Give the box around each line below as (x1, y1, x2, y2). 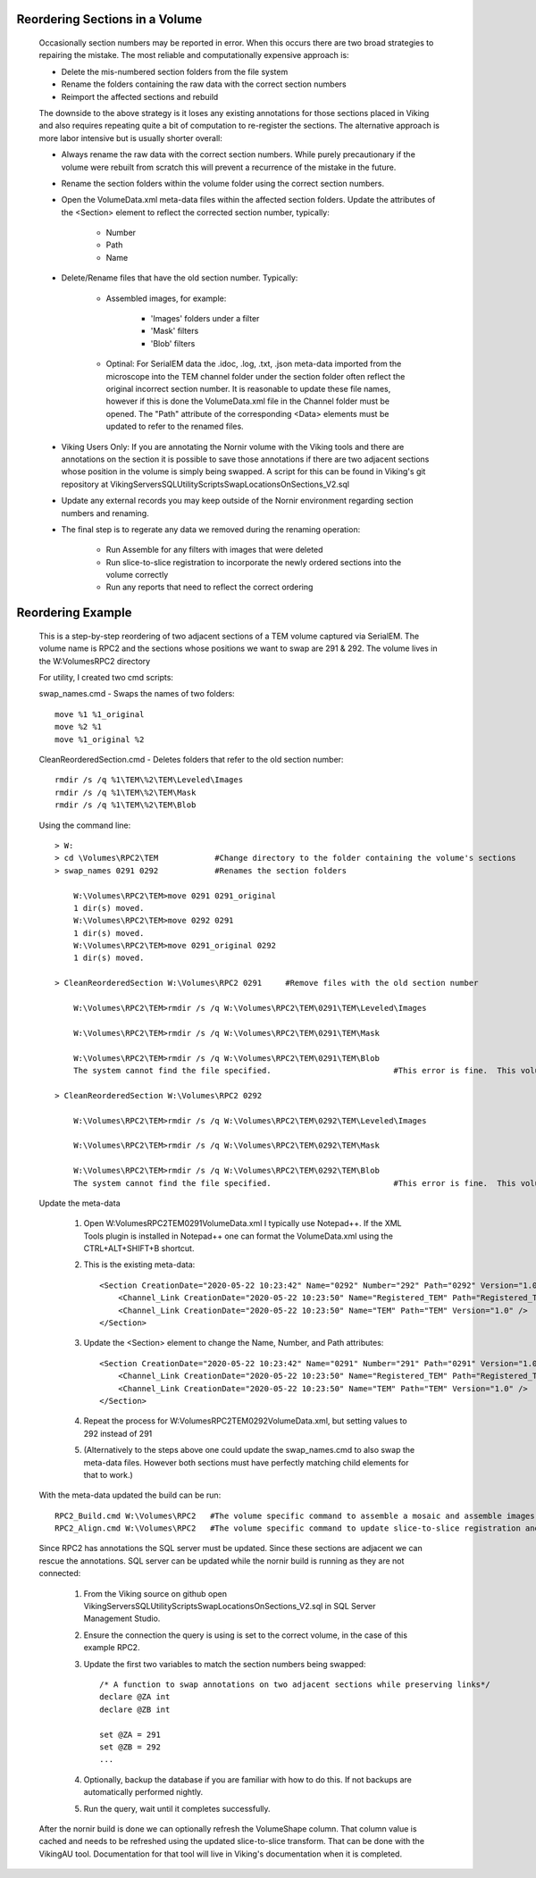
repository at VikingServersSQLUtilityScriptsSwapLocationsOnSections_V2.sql (61, 479, 350, 489)
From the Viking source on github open (83, 1588, 228, 1598)
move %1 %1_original (54, 709, 145, 719)
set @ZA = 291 (99, 1729, 161, 1740)
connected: (38, 1568, 81, 1579)
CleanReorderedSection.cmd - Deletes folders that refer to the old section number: (38, 755, 344, 764)
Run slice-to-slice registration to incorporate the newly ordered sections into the (105, 556, 402, 567)
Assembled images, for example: (105, 293, 227, 304)
